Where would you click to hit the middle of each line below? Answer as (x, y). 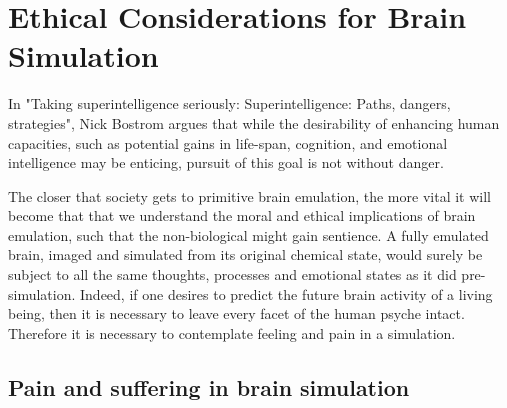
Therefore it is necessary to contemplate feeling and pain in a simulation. (232, 332)
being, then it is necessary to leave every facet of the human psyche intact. (236, 313)
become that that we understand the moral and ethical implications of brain (242, 215)
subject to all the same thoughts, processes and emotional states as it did (232, 274)
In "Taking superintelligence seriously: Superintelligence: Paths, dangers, (229, 103)
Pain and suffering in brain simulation (209, 386)
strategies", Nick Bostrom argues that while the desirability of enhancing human (254, 122)
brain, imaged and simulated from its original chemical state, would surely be (245, 254)
